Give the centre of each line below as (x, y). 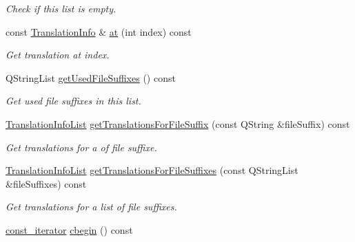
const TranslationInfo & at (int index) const (99, 31)
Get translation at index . (58, 55)
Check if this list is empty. (61, 8)
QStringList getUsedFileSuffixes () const (91, 77)
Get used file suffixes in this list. (73, 101)
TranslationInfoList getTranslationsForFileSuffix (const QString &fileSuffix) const (178, 123)
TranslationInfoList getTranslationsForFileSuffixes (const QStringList (152, 170)
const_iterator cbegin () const (69, 229)
